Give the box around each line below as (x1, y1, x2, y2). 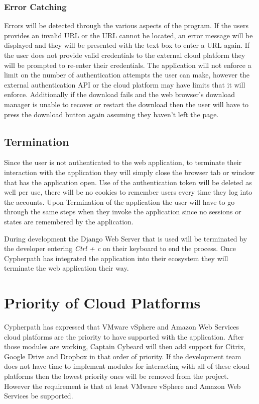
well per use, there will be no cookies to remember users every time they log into (4, 187, 252, 197)
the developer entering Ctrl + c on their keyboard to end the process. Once (4, 243, 236, 254)
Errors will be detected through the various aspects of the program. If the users (4, 20, 249, 31)
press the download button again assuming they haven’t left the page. (4, 109, 219, 119)
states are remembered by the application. (4, 216, 134, 226)
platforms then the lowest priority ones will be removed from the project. (4, 370, 229, 381)
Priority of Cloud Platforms (4, 292, 201, 313)
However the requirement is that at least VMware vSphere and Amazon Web (4, 380, 241, 391)
